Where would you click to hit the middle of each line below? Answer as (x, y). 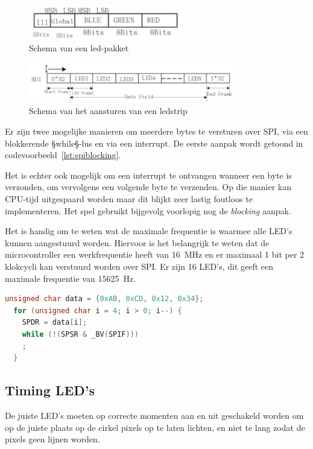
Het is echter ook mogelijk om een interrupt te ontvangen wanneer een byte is (148, 175)
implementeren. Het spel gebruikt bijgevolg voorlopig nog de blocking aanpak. (148, 210)
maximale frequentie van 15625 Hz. (71, 278)
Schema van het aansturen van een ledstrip (108, 111)
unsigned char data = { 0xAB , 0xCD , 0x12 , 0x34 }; (104, 299)
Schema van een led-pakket (79, 47)
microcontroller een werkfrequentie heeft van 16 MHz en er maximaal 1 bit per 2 (155, 254)
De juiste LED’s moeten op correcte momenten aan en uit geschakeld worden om (154, 415)
